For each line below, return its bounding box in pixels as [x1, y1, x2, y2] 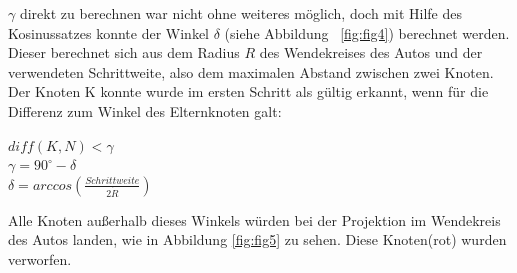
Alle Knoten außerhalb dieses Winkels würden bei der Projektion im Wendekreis [8, 209, 501, 230]
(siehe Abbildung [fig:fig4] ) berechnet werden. [224, 22, 510, 43]
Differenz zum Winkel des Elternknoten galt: [8, 100, 282, 121]
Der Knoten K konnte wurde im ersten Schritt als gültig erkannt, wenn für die [8, 81, 489, 102]
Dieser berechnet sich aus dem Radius [8, 42, 240, 63]
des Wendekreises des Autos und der [259, 42, 483, 63]
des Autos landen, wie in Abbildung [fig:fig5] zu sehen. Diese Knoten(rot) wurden [8, 229, 507, 250]
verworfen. [8, 248, 72, 269]
